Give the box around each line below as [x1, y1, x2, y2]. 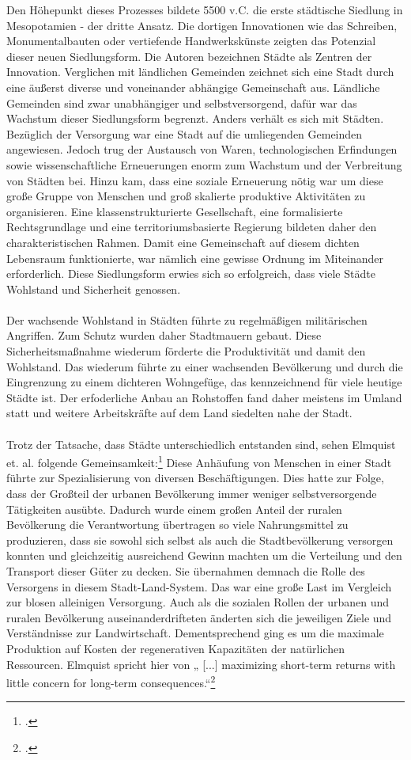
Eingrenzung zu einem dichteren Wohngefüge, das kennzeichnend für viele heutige [6, 374, 402, 390]
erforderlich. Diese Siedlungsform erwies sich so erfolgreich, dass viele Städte [6, 265, 375, 282]
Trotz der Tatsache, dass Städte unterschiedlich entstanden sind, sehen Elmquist [6, 435, 396, 452]
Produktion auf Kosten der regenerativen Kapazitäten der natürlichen [6, 640, 345, 656]
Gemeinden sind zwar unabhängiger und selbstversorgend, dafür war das [6, 94, 357, 111]
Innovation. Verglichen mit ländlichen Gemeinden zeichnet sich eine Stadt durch [6, 63, 394, 80]
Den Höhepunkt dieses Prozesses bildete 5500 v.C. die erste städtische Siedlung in [6, 2, 403, 17]
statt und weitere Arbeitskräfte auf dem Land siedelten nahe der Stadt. [6, 405, 353, 421]
